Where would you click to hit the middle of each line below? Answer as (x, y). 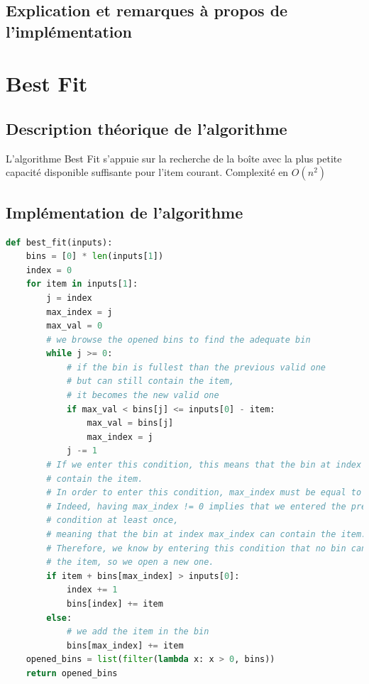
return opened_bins (72, 673)
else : (59, 618)
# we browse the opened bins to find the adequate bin (178, 340)
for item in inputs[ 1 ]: (82, 284)
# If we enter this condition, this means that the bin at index (204, 465)
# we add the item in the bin (138, 632)
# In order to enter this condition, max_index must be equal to (204, 493)
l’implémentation (69, 31)
